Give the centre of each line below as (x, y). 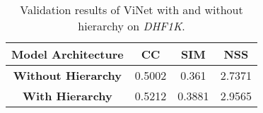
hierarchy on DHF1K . (131, 26)
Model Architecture (68, 54)
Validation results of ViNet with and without (131, 10)
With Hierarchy (67, 96)
